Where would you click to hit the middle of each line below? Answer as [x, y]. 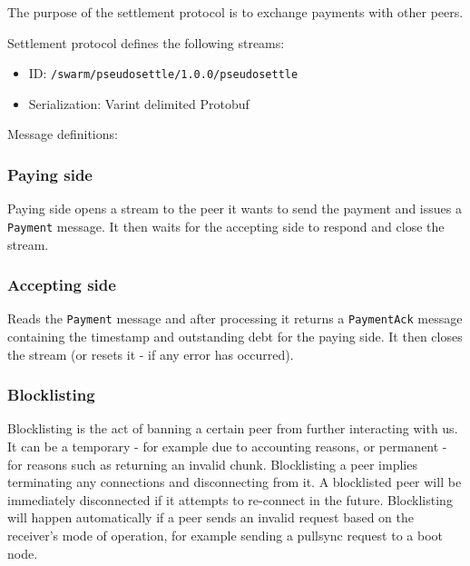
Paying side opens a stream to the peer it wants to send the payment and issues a [235, 209]
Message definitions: [63, 134]
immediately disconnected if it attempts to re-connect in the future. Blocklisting [230, 499]
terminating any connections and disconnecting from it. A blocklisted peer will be [235, 482]
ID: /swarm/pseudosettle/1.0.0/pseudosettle [163, 73]
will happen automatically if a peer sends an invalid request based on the [211, 517]
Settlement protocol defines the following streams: [146, 42]
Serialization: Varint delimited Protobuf [139, 103]
